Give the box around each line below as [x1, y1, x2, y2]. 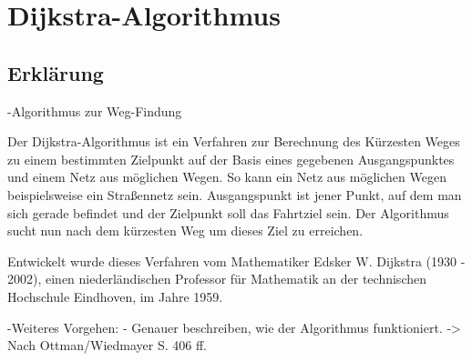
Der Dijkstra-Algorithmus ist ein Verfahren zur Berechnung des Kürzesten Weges [7, 132, 460, 151]
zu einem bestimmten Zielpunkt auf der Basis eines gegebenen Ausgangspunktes [7, 149, 455, 168]
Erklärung [7, 58, 104, 86]
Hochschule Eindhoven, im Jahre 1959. [7, 286, 223, 306]
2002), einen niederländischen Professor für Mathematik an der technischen [7, 269, 426, 288]
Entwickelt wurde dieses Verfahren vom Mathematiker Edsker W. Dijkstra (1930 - [7, 251, 466, 270]
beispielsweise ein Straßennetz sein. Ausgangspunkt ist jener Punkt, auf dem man [7, 185, 462, 204]
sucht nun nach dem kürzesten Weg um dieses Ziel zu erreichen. [7, 221, 364, 240]
